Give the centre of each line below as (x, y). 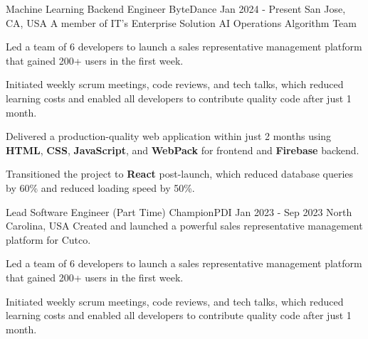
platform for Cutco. (48, 239)
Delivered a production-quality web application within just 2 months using (169, 136)
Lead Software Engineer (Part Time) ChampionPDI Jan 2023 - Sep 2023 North (179, 211)
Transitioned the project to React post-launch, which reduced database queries (180, 174)
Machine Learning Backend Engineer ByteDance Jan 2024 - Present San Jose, (176, 9)
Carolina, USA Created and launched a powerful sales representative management (184, 226)
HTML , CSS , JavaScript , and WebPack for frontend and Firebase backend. (183, 150)
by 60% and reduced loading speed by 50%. (100, 187)
